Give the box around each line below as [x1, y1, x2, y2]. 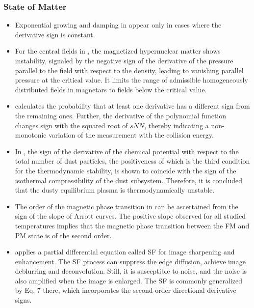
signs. [15, 295, 32, 305]
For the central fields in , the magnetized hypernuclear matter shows [15, 46, 221, 56]
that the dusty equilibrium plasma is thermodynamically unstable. [15, 185, 215, 195]
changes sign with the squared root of [15, 120, 128, 130]
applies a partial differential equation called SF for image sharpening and [15, 247, 235, 257]
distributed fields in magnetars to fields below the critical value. [15, 84, 207, 94]
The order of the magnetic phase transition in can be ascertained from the [15, 201, 238, 211]
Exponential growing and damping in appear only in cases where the [15, 20, 222, 30]
